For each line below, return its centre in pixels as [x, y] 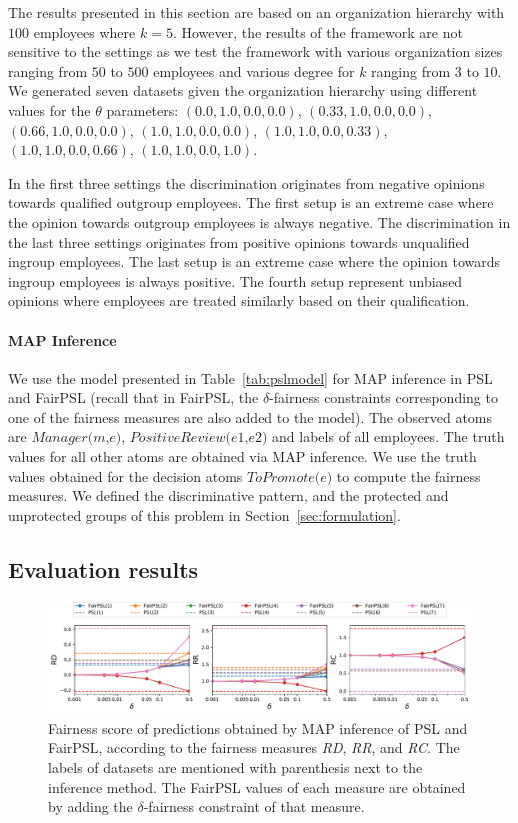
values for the [49, 109]
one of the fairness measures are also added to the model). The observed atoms [250, 416]
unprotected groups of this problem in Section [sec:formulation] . [204, 514]
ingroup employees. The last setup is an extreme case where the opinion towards [254, 261]
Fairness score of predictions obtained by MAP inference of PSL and [258, 727]
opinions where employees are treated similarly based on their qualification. [239, 300]
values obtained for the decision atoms [125, 475]
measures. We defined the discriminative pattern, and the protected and [228, 495]
